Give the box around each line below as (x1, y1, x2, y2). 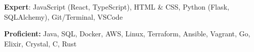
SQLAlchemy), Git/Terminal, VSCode (4, 11, 123, 22)
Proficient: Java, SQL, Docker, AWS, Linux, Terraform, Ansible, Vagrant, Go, (4, 28, 250, 39)
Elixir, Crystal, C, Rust (4, 38, 77, 48)
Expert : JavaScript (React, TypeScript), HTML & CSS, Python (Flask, (4, 2, 229, 12)
